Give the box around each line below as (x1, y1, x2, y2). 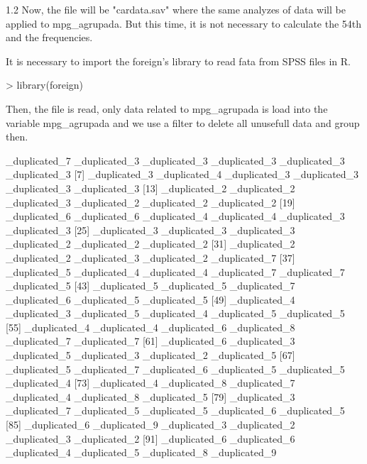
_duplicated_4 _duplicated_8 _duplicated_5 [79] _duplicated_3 (6, 389, 295, 404)
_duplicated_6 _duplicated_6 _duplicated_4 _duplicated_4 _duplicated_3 (6, 209, 345, 223)
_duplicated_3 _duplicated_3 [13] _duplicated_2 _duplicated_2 (6, 180, 295, 195)
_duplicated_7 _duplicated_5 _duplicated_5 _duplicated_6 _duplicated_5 (6, 403, 345, 418)
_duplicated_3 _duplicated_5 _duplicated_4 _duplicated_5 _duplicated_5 (6, 306, 345, 321)
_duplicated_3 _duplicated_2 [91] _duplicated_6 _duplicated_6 (6, 431, 295, 446)
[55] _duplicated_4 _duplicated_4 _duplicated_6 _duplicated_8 (6, 319, 295, 334)
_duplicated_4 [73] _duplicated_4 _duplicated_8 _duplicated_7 (6, 375, 295, 390)
